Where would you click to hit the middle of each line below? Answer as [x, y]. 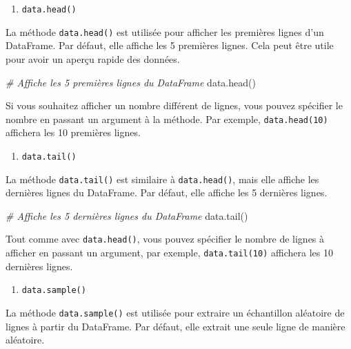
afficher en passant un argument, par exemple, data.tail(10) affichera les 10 [169, 253]
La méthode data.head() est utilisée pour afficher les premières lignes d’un [165, 31]
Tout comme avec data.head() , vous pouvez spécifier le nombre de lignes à [165, 239]
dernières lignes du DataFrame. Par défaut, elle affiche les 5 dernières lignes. [167, 192]
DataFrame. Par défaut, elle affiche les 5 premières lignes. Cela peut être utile [170, 45]
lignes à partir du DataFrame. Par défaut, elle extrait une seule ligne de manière [175, 326]
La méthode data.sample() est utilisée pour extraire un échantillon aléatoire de [175, 312]
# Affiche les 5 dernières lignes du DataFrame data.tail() [127, 215]
